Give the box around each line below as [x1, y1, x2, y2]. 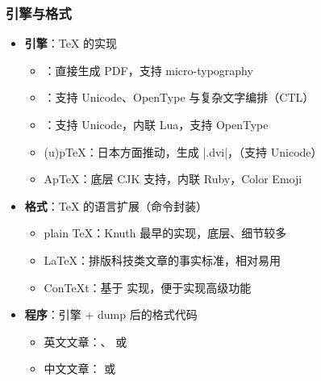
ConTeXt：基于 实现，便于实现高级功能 [44, 278, 252, 295]
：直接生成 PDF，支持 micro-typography [44, 61, 253, 78]
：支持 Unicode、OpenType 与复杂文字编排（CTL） [44, 89, 315, 106]
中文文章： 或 [44, 360, 116, 377]
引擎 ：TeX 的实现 [24, 35, 118, 52]
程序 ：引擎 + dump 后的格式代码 [24, 306, 198, 323]
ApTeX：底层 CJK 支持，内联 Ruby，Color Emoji [44, 170, 302, 187]
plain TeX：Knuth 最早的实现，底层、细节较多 [44, 224, 287, 241]
